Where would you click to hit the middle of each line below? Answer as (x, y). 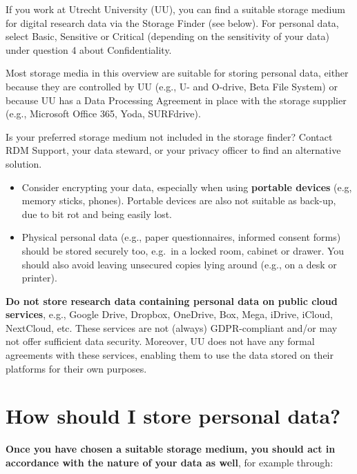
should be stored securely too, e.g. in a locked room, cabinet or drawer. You (183, 250)
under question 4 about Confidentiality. (89, 49)
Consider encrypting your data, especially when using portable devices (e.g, (187, 187)
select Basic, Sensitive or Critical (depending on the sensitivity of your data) (167, 36)
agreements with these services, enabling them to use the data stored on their (170, 355)
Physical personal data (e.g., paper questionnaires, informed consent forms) (181, 237)
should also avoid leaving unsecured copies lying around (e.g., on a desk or (179, 264)
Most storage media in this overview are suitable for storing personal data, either (177, 73)
